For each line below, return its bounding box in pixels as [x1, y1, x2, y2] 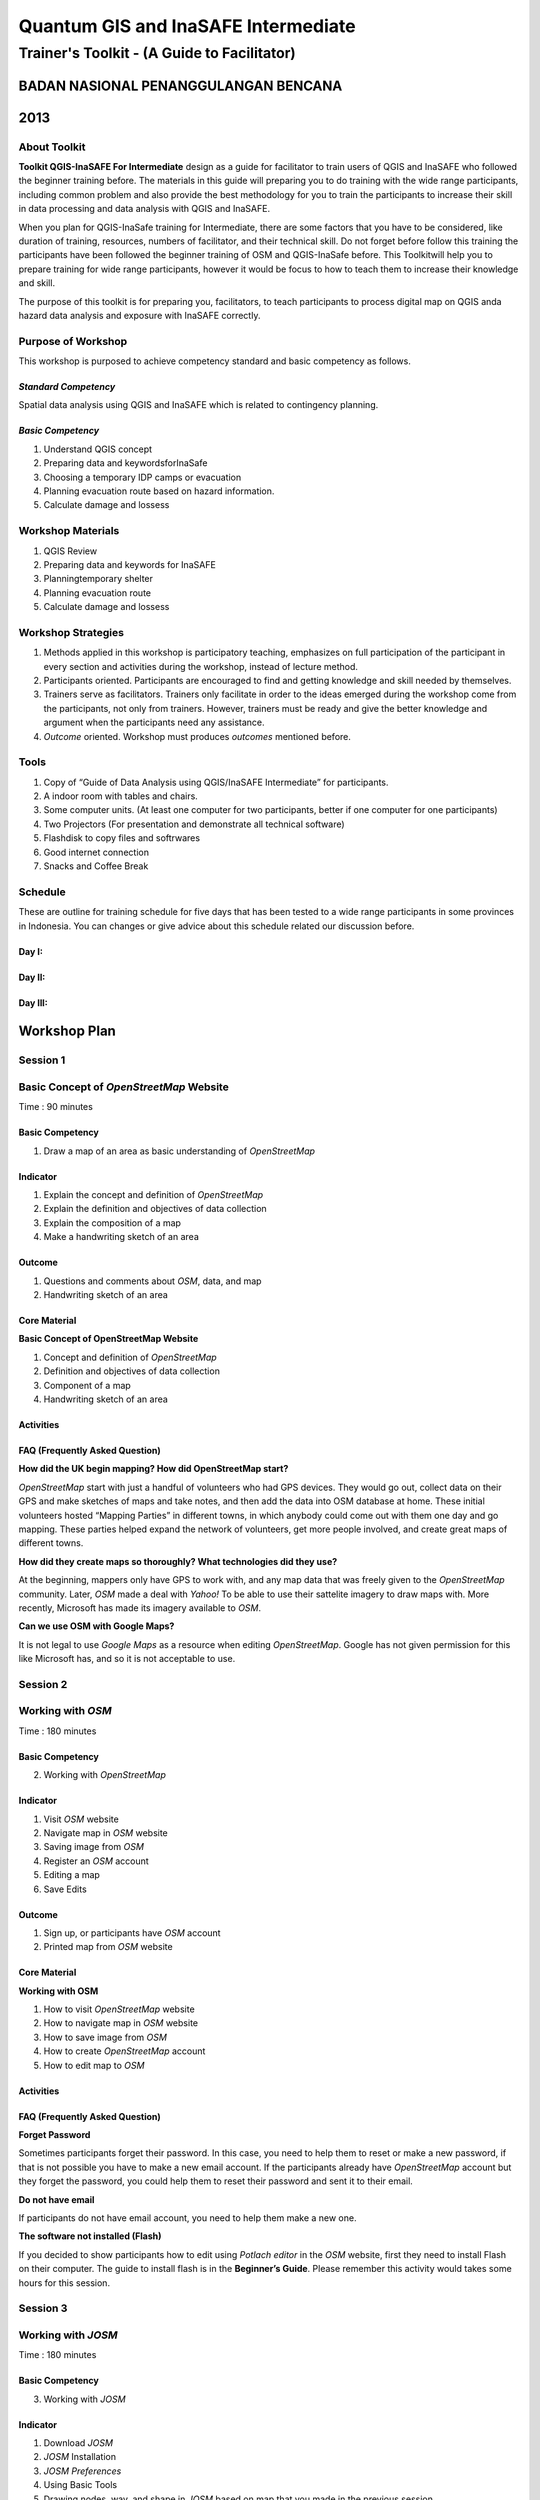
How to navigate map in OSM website [43, 2017, 199, 2029]
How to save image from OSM [43, 2031, 167, 2043]
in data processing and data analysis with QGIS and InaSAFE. [18, 203, 270, 215]
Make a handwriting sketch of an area [43, 1231, 200, 1243]
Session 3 [18, 2301, 68, 2315]
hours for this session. [18, 2276, 110, 2289]
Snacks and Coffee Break [43, 860, 149, 872]
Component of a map [43, 1379, 132, 1391]
